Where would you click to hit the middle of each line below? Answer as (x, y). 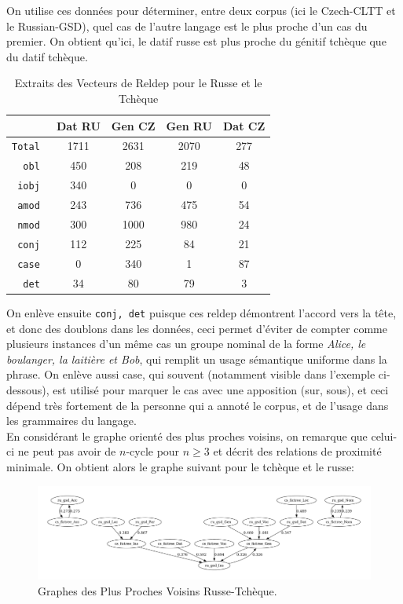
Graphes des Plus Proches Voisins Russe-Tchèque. (158, 590)
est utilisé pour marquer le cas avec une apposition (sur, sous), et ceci (221, 389)
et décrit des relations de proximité (297, 451)
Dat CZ (244, 125)
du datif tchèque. (47, 56)
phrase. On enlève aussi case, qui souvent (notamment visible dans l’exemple (191, 374)
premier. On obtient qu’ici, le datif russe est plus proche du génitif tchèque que (196, 41)
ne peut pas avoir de (67, 451)
